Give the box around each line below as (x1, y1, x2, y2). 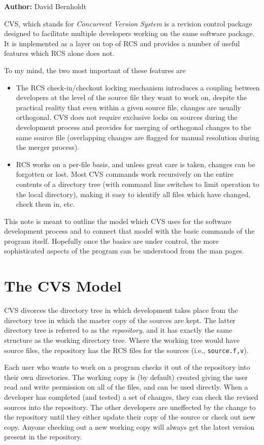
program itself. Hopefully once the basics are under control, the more (4, 235, 219, 246)
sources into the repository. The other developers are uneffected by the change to (4, 401, 256, 412)
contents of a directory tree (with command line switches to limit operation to (16, 178, 259, 189)
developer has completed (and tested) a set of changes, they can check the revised (4, 392, 258, 402)
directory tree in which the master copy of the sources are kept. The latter (4, 314, 236, 325)
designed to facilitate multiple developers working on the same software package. (4, 28, 255, 39)
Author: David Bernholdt (4, 1, 87, 11)
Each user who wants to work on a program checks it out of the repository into (4, 362, 250, 372)
